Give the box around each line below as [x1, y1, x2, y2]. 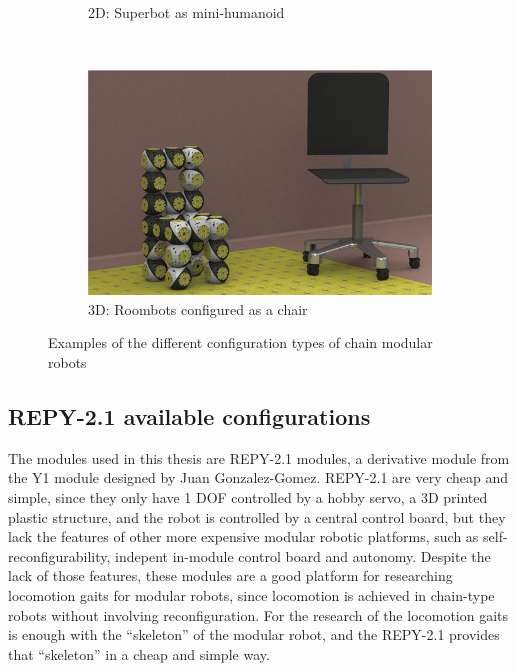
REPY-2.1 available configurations [8, 400, 371, 431]
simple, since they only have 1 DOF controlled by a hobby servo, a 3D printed [8, 486, 488, 507]
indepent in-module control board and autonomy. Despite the [115, 545, 491, 566]
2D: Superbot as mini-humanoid [88, 2, 285, 22]
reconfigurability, [8, 545, 111, 566]
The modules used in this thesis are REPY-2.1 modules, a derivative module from [8, 447, 510, 468]
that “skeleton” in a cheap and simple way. [8, 643, 270, 664]
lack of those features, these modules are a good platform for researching [8, 565, 453, 586]
